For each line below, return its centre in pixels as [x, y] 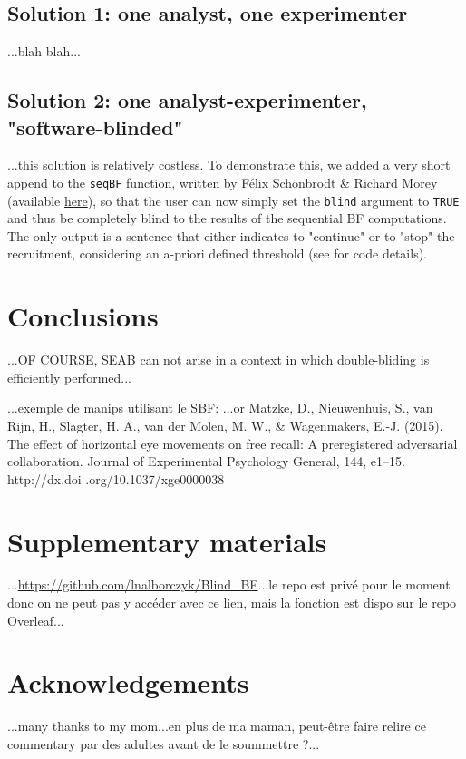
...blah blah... [44, 51]
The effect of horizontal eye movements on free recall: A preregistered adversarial [233, 443]
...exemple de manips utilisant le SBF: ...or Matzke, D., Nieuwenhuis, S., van [220, 408]
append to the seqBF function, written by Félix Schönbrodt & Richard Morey [223, 182]
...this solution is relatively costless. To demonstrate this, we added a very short [229, 165]
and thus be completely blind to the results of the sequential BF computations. [227, 218]
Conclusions [83, 316]
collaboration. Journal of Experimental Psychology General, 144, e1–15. [206, 461]
